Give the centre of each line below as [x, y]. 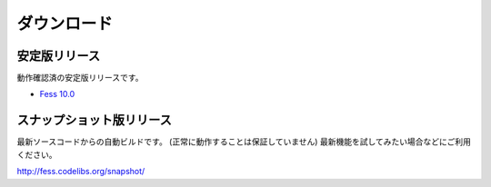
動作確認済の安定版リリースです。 [80, 78]
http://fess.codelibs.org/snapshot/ [81, 172]
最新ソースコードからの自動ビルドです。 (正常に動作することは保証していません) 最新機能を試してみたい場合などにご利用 [244, 142]
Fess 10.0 [57, 94]
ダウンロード [65, 24]
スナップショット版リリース [94, 120]
